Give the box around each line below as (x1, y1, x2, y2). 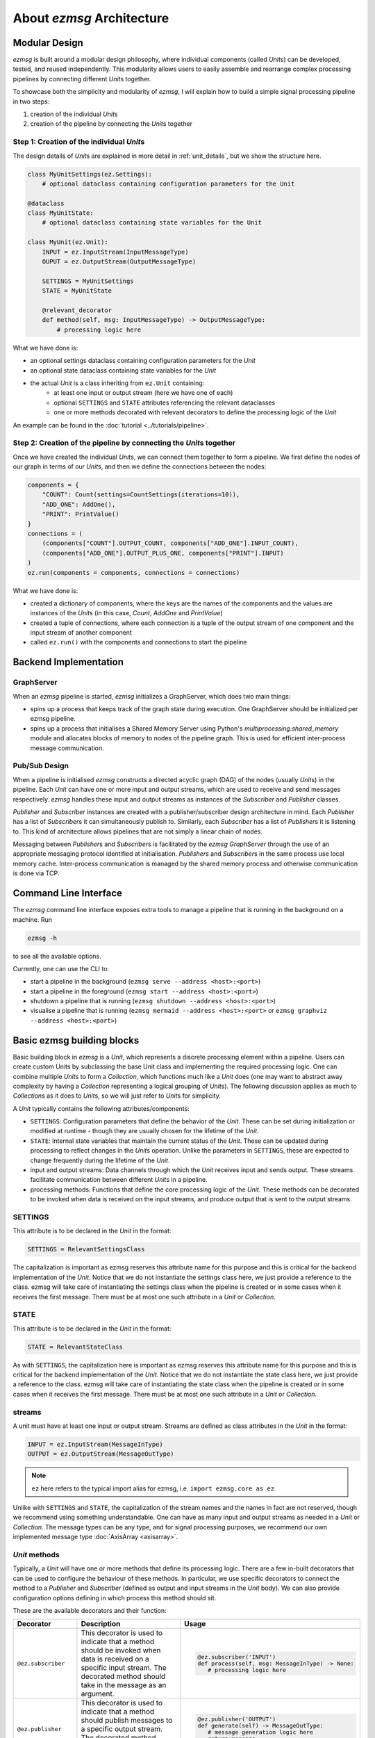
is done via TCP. (12, 869, 60, 877)
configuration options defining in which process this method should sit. (12, 1593, 217, 1602)
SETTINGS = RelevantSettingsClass (27, 1245, 145, 1253)
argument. (81, 1689, 115, 1699)
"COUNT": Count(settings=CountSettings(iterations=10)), (42, 491, 240, 498)
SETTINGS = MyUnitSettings (42, 277, 135, 285)
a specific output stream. (81, 1724, 163, 1734)
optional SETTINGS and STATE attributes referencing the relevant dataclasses (53, 398, 276, 407)
